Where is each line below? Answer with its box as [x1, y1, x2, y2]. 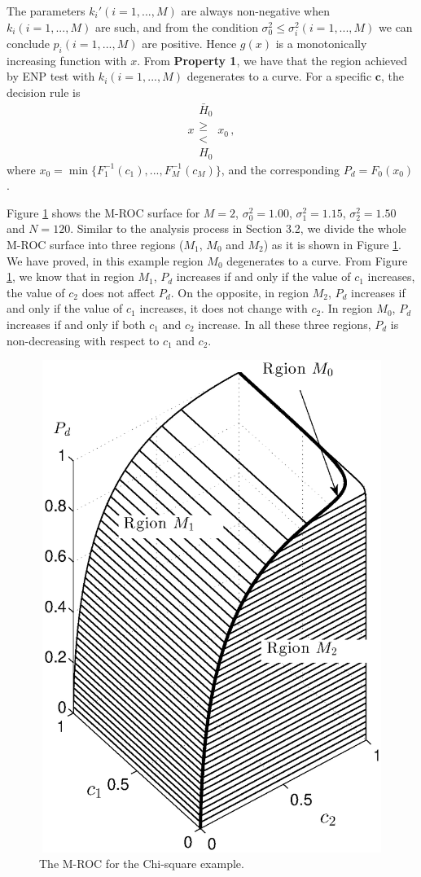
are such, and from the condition [94, 18, 258, 35]
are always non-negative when [181, 2, 330, 19]
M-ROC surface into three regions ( [7, 235, 184, 252]
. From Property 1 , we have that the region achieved [137, 51, 408, 68]
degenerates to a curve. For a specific [186, 68, 372, 85]
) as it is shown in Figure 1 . [263, 235, 402, 252]
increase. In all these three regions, [198, 315, 371, 332]
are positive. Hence [142, 34, 237, 51]
